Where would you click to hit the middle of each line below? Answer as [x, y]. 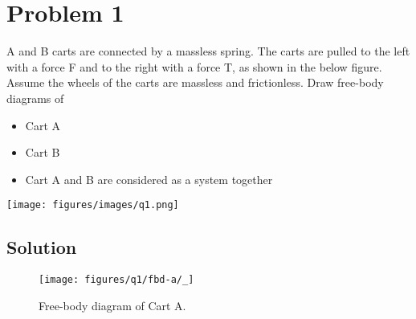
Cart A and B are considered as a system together [149, 179]
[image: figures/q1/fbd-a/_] [116, 280]
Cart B [43, 152]
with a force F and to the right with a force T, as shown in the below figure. [194, 66]
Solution [42, 247]
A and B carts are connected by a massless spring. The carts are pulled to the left [208, 51]
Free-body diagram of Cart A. [112, 305]
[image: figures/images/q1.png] [93, 205]
